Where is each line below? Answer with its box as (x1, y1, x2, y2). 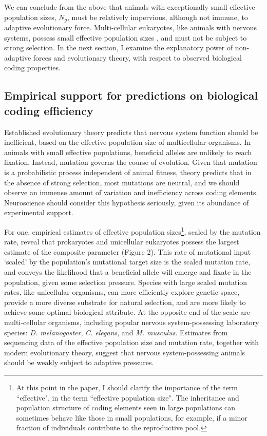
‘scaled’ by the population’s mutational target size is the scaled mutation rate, (4, 256, 251, 267)
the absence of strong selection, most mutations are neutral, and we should (4, 177, 240, 187)
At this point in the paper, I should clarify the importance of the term (16, 382, 238, 392)
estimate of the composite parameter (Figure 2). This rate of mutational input (4, 246, 251, 257)
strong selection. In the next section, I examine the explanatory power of (4, 42, 233, 53)
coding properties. (4, 62, 61, 73)
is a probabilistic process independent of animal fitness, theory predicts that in (4, 166, 252, 177)
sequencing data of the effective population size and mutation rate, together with (4, 337, 259, 348)
